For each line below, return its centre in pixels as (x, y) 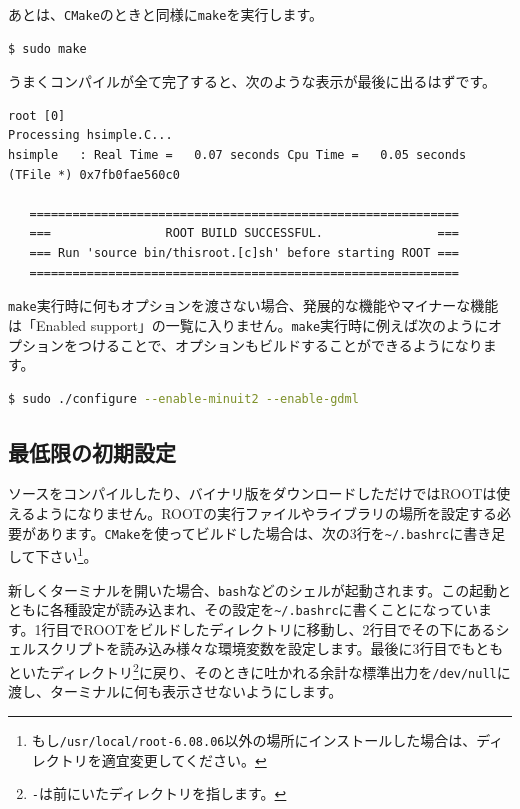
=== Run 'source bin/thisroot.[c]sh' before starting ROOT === (244, 253)
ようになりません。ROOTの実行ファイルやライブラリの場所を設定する (266, 513)
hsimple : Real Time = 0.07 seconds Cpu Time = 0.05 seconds (237, 155)
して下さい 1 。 (53, 554)
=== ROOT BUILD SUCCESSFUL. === (244, 233)
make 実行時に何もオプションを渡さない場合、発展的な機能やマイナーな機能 (253, 305)
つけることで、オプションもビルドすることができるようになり (280, 344)
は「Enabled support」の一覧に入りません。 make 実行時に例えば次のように (248, 324)
